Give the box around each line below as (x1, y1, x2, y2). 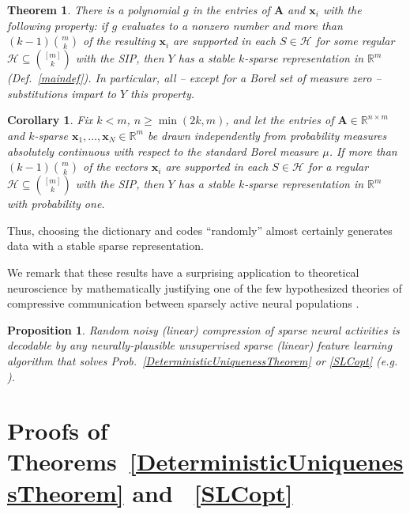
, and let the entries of (225, 111, 334, 128)
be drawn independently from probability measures (147, 127, 387, 143)
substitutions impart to (7, 85, 116, 101)
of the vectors (82, 158, 148, 175)
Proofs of (7, 414, 108, 447)
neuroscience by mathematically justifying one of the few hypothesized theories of (7, 279, 402, 296)
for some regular (315, 32, 395, 49)
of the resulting (82, 32, 156, 49)
